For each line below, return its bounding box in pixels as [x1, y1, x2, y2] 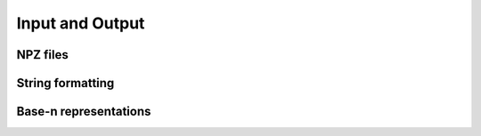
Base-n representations [16, 104, 151, 119]
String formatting [16, 76, 115, 91]
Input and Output [16, 13, 145, 33]
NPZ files [16, 47, 69, 62]
